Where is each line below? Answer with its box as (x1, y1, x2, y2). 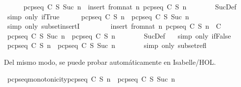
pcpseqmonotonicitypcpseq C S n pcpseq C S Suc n (7, 73, 175, 84)
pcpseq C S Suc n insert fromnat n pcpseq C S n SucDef (23, 1, 237, 11)
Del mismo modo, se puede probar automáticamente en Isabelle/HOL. (4, 56, 216, 67)
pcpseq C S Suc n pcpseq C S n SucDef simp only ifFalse (7, 30, 231, 41)
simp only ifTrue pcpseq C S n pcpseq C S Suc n (7, 11, 189, 21)
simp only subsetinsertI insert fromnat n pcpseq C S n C (7, 21, 221, 31)
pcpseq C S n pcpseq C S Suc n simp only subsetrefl (7, 40, 207, 50)
